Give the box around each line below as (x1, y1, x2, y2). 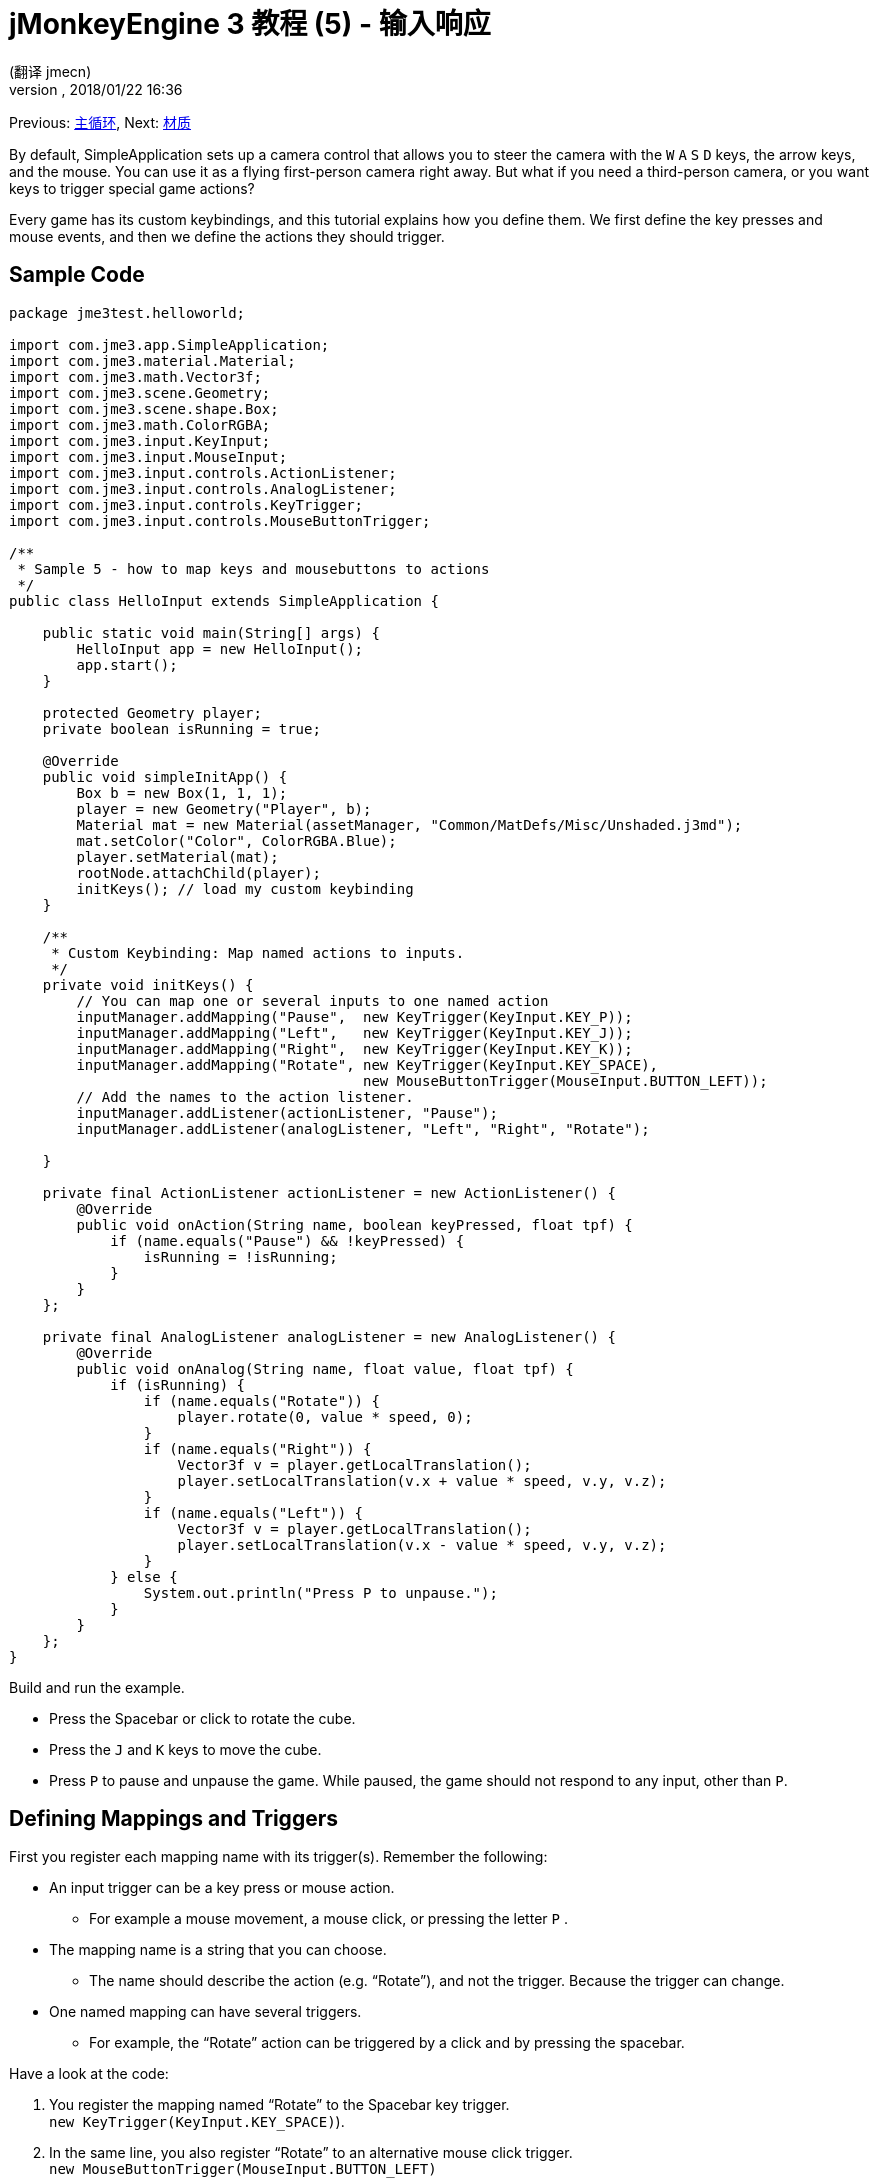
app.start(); (76, 656, 178, 673)
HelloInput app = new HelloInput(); (76, 640, 364, 657)
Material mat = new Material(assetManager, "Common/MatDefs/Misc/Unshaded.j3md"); (76, 816, 743, 833)
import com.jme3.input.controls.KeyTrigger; (9, 496, 364, 513)
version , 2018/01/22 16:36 (9, 80, 183, 98)
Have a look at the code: (9, 2065, 169, 2083)
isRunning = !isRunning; (143, 1248, 338, 1265)
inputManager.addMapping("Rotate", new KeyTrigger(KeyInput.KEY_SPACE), (76, 1056, 659, 1073)
